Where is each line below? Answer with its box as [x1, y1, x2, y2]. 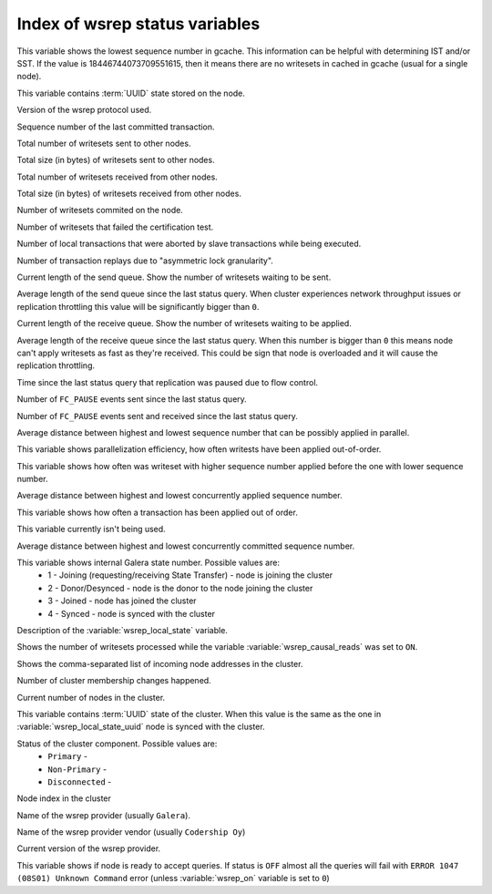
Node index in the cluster [16, 793, 111, 804]
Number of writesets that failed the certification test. [16, 221, 214, 232]
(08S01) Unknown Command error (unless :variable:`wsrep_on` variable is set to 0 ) [16, 873, 330, 884]
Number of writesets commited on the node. [16, 205, 184, 216]
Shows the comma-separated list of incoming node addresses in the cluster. [16, 658, 303, 669]
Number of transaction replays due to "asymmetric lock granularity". [16, 255, 273, 266]
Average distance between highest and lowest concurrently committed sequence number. [16, 540, 355, 551]
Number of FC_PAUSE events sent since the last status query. [16, 394, 248, 405]
